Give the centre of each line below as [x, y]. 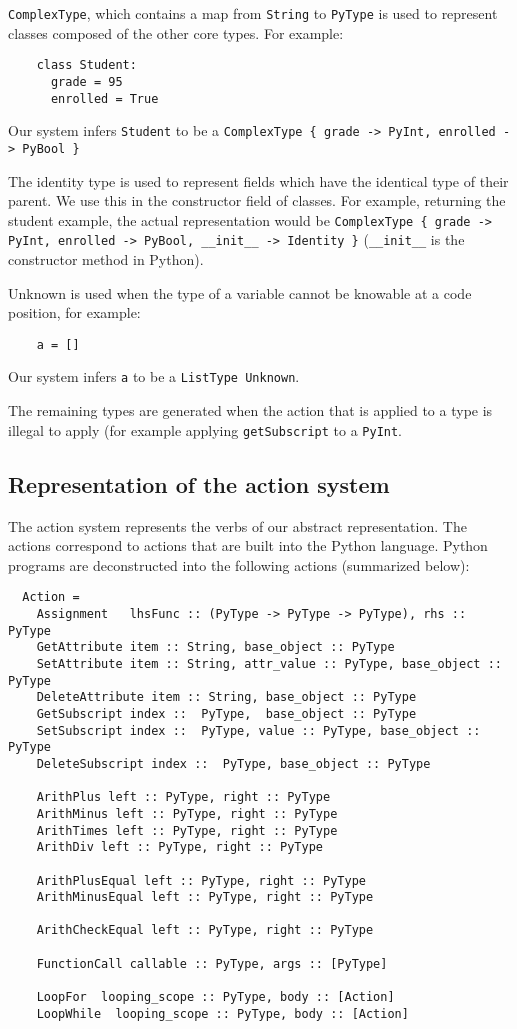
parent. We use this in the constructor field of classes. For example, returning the [257, 200]
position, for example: [74, 312]
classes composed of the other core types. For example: [176, 32]
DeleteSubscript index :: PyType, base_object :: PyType [233, 763]
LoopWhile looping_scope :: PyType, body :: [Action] [222, 1013]
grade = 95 [86, 81]
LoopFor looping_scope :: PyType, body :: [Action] [215, 997]
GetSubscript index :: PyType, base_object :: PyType [226, 713]
